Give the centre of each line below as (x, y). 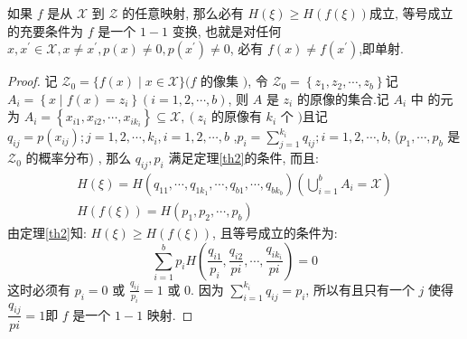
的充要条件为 (45, 30)
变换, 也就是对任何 (227, 30)
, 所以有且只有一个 (360, 289)
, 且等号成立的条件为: (275, 233)
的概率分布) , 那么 (79, 158)
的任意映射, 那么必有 (183, 13)
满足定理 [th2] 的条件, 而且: (243, 158)
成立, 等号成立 (411, 13)
